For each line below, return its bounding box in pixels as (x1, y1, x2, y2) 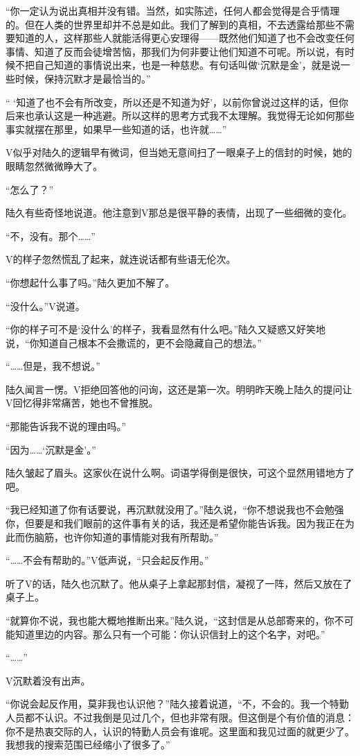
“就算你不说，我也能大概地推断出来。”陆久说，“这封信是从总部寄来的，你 (6, 613, 334, 627)
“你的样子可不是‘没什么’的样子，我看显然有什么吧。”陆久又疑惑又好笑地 (6, 322, 325, 336)
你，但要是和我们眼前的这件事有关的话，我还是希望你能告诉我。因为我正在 (6, 516, 345, 531)
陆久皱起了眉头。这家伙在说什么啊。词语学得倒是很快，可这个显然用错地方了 (6, 465, 354, 480)
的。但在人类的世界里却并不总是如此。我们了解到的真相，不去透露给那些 (6, 17, 335, 31)
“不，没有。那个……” (6, 228, 96, 243)
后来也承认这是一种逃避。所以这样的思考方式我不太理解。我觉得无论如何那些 (6, 108, 354, 123)
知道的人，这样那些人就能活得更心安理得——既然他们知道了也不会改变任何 (15, 31, 354, 45)
